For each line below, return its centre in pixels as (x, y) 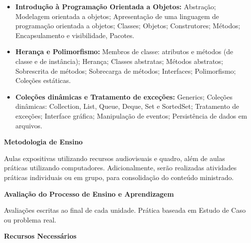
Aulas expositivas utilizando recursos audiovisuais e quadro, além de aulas (115, 158)
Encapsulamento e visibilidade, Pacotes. (75, 35)
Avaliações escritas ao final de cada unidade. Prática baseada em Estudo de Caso (125, 210)
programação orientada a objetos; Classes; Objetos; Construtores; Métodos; (128, 26)
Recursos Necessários (40, 236)
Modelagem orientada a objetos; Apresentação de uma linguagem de (117, 16)
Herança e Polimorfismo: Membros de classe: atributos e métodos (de (124, 51)
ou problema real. (30, 219)
